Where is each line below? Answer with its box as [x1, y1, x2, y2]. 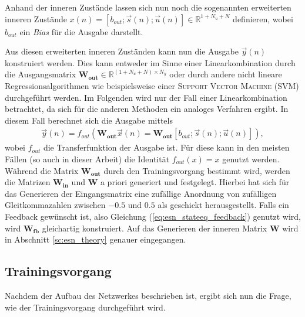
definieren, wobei [233, 12, 293, 25]
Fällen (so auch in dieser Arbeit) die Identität [5, 152, 170, 165]
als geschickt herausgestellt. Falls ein [157, 199, 289, 211]
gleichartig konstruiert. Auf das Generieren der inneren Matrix [42, 221, 267, 234]
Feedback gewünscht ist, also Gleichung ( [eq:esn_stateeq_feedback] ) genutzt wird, [5, 210, 301, 222]
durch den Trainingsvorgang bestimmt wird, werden [103, 164, 290, 176]
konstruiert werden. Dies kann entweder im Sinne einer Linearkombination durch [5, 56, 296, 69]
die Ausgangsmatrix [5, 68, 76, 80]
